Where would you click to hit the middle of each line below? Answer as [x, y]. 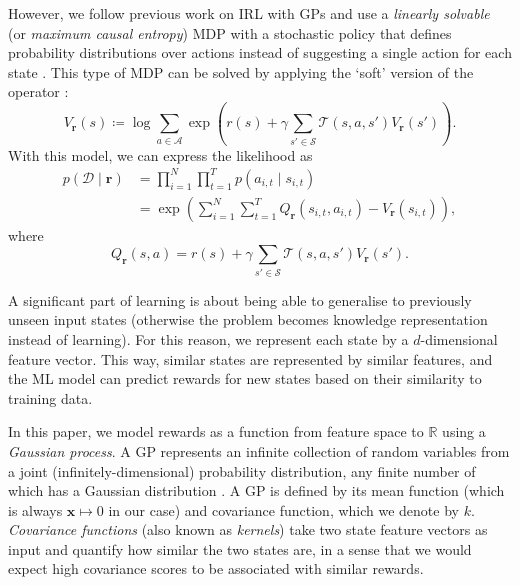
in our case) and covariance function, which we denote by [283, 509]
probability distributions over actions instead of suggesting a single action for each [260, 52]
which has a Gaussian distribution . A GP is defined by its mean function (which [256, 490]
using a [464, 431]
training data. [50, 397]
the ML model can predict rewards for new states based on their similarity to [245, 378]
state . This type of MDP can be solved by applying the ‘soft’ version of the [241, 71]
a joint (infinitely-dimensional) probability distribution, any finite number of [242, 470]
